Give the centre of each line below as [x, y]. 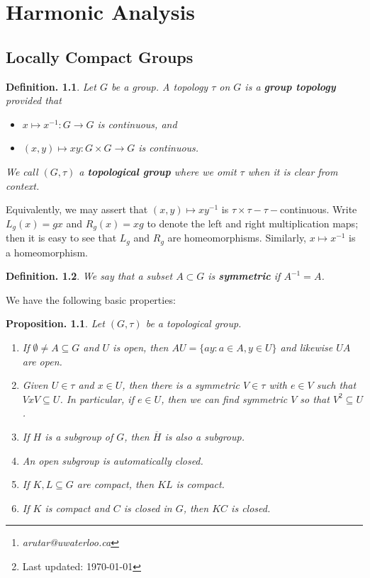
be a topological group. [194, 323]
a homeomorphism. [47, 252]
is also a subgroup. [204, 436]
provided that [34, 100]
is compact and [77, 508]
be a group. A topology [159, 86]
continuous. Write [319, 209]
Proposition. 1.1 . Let [55, 323]
